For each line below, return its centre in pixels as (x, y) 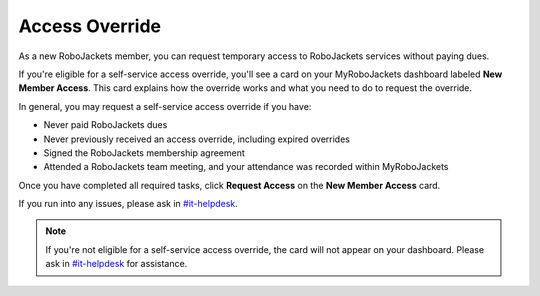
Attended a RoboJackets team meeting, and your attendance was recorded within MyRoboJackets (246, 167)
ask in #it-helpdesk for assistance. (116, 264)
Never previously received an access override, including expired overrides (196, 139)
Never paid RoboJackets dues (105, 125)
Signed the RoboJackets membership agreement (144, 152)
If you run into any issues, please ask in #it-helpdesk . (128, 204)
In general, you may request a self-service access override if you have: (165, 106)
